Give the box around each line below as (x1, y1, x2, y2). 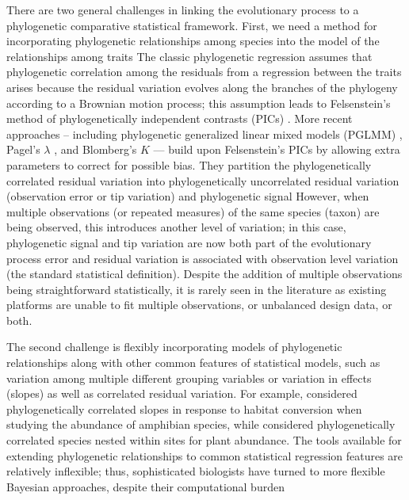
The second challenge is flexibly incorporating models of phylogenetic (6, 338, 342, 355)
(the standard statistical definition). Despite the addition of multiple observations (6, 265, 403, 282)
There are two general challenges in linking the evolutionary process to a (6, 2, 359, 17)
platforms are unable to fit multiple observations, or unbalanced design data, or (6, 296, 392, 313)
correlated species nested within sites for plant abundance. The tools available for (6, 432, 402, 448)
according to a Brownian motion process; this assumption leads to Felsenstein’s (6, 94, 391, 111)
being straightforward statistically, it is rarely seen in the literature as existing (6, 281, 387, 297)
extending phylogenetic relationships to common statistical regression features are (6, 447, 403, 464)
